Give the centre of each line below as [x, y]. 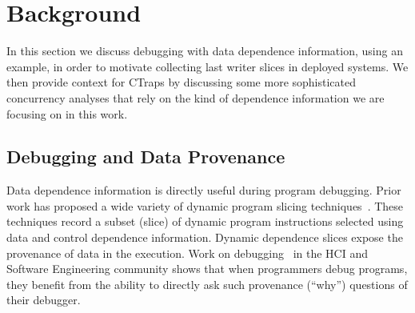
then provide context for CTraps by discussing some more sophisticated [182, 82]
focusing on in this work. [67, 113]
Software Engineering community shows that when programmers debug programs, [207, 269]
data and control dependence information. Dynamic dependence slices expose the [205, 237]
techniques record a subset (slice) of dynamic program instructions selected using [205, 221]
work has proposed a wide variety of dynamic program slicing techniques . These [205, 205]
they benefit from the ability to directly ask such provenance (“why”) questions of [207, 284]
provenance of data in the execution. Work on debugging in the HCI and [188, 253]
